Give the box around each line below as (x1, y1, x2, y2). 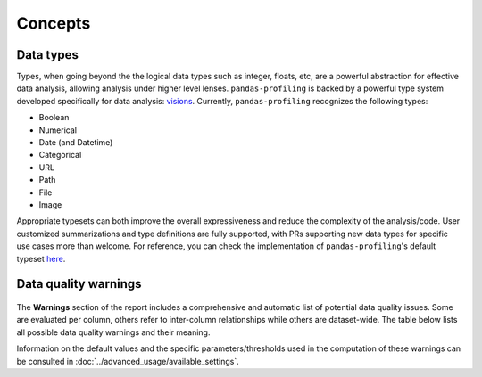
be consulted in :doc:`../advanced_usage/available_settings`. (16, 356, 240, 366)
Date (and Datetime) (38, 137, 113, 148)
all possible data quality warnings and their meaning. (16, 326, 211, 338)
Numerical (38, 125, 78, 135)
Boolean (38, 112, 70, 123)
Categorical (38, 150, 82, 160)
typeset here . (16, 253, 66, 264)
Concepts (16, 13, 91, 33)
